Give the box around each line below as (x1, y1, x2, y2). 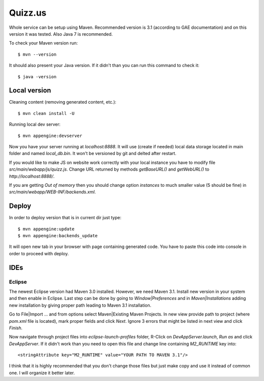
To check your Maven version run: (9, 40, 78, 46)
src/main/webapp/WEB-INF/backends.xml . (9, 189, 96, 195)
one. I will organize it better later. (9, 370, 75, 376)
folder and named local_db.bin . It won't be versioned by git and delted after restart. (9, 151, 176, 157)
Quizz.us (9, 7, 46, 18)
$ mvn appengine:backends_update (18, 233, 98, 238)
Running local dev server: (9, 121, 61, 127)
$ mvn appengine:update (18, 226, 75, 232)
